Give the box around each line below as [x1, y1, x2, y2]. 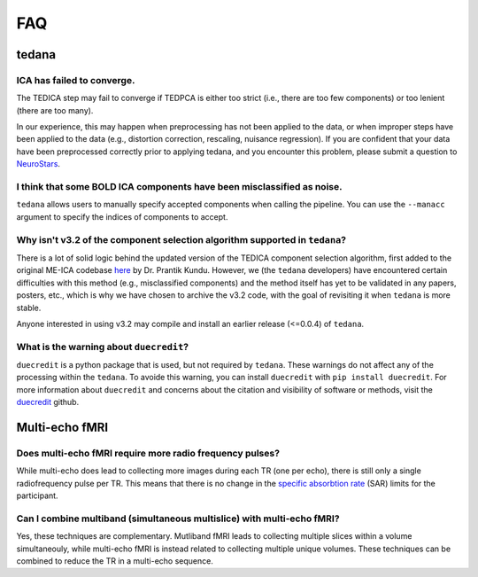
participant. [16, 490, 58, 501]
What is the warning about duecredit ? [16, 340, 189, 353]
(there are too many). [16, 105, 94, 115]
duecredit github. [16, 397, 80, 408]
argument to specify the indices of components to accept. [16, 211, 228, 222]
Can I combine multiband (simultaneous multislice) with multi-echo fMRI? [16, 512, 340, 525]
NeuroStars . [16, 159, 61, 169]
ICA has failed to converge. [16, 74, 135, 86]
